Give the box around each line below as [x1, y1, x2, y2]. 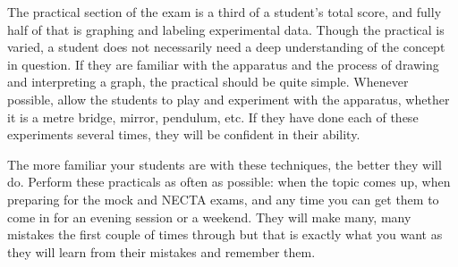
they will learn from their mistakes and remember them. [7, 242, 316, 261]
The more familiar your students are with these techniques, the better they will [7, 154, 442, 173]
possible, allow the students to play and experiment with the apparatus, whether [7, 89, 450, 108]
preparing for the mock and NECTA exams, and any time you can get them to [7, 189, 439, 208]
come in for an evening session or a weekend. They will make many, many [7, 207, 411, 226]
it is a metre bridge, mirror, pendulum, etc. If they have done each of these [7, 107, 419, 126]
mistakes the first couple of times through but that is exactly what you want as [7, 225, 443, 244]
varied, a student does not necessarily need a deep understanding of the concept [7, 38, 445, 56]
